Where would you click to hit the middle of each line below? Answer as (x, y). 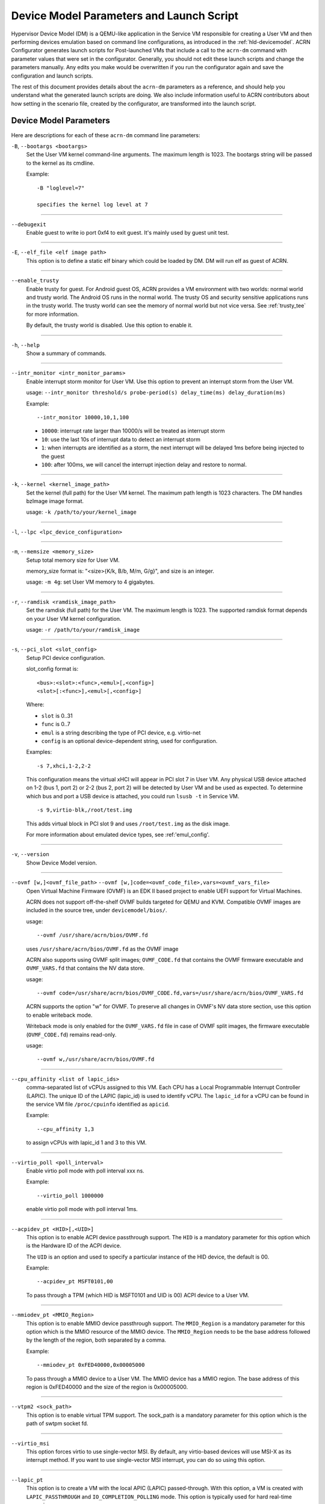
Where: (35, 704)
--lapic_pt (27, 1480)
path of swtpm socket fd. (57, 1423)
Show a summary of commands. (66, 353)
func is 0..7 (56, 724)
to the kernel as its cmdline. (60, 163)
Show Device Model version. (62, 863)
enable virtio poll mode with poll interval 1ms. (82, 1209)
